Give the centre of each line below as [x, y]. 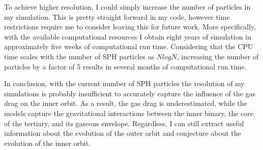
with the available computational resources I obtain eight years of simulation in [128, 36]
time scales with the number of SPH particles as [79, 56]
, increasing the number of [218, 56]
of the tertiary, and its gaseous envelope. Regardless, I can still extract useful [124, 123]
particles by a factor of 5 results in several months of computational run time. [125, 66]
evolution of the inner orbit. [48, 143]
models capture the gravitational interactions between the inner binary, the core [129, 113]
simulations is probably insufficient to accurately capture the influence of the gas [130, 93]
